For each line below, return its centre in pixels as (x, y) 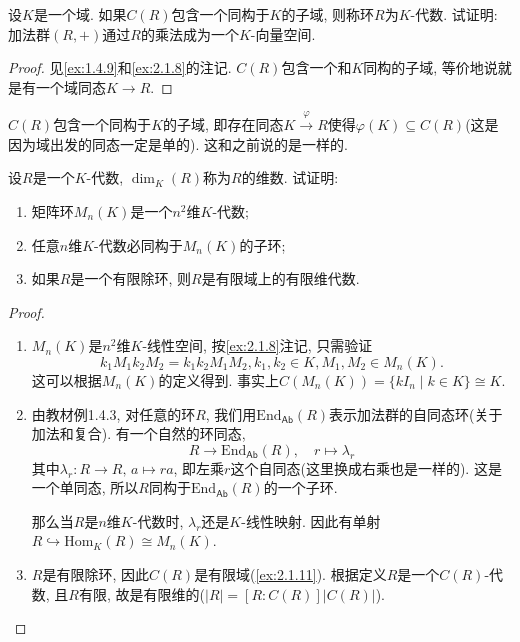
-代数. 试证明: (454, 14)
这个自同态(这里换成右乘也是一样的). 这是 (366, 467)
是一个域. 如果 (80, 14)
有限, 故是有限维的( (142, 593)
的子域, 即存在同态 (223, 124)
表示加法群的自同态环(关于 (416, 413)
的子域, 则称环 (328, 14)
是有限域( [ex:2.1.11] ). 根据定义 (290, 574)
